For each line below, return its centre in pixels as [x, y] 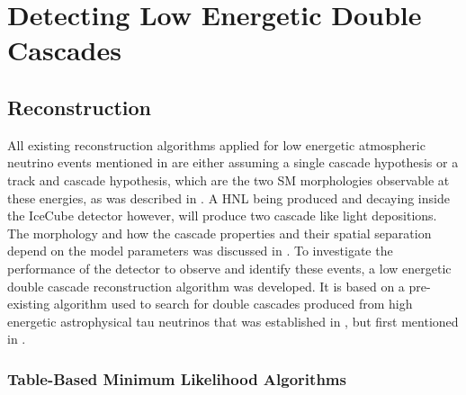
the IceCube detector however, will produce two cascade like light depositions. [222, 215]
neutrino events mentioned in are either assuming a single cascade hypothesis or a [233, 162]
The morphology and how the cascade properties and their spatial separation [220, 233]
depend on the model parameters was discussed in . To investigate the [200, 251]
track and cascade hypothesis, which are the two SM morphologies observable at [229, 180]
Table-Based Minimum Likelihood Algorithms [177, 378]
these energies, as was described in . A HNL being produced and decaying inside [229, 197]
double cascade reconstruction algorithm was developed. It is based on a [206, 286]
